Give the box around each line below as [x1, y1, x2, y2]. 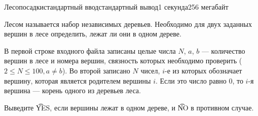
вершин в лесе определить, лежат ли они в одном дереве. [4, 28, 181, 39]
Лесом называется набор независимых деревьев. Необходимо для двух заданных [4, 18, 252, 29]
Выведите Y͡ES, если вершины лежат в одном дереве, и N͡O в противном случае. [4, 102, 254, 112]
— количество [201, 45, 245, 56]
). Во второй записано [62, 65, 130, 75]
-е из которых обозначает [164, 65, 242, 75]
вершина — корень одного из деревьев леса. [4, 85, 141, 96]
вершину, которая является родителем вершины [4, 75, 151, 86]
